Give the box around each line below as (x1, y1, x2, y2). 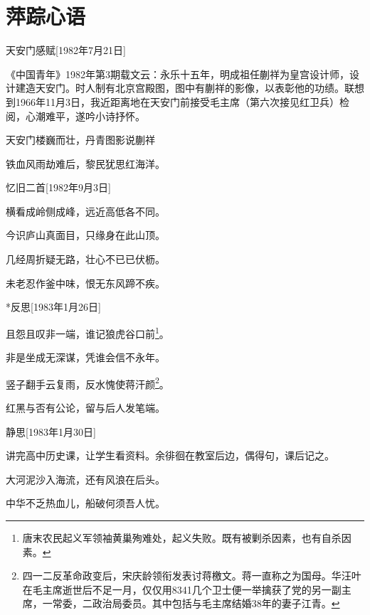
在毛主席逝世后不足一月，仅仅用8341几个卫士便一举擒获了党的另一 (22, 582, 332, 597)
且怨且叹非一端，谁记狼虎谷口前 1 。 (6, 323, 169, 341)
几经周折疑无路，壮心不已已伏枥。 (6, 252, 165, 267)
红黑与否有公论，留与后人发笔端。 (6, 400, 165, 415)
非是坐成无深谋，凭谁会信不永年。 (6, 350, 165, 365)
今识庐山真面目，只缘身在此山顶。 (6, 228, 165, 242)
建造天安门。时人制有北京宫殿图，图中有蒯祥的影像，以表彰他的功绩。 (15, 80, 344, 95)
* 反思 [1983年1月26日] (6, 299, 101, 314)
